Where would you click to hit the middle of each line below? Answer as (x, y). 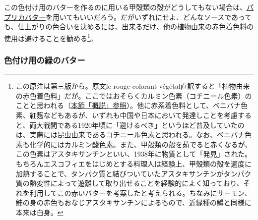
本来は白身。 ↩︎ (39, 212)
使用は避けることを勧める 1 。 (51, 37)
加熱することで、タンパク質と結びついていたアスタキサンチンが (120, 173)
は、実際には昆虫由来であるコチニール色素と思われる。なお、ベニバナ (130, 135)
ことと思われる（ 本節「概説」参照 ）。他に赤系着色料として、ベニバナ (128, 105)
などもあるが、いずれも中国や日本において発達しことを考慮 (141, 115)
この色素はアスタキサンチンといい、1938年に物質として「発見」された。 (134, 154)
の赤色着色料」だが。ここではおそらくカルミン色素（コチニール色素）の (134, 95)
